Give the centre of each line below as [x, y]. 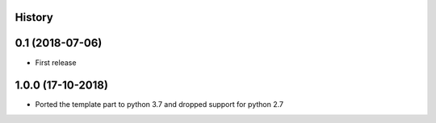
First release [56, 62]
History [34, 17]
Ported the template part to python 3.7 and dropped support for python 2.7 [159, 105]
